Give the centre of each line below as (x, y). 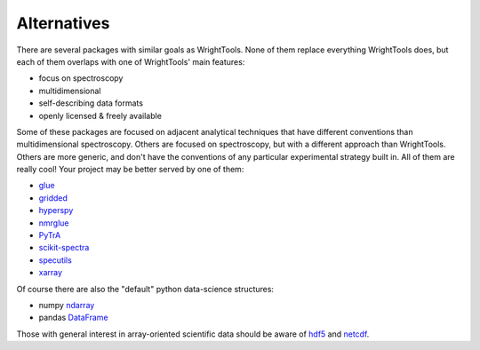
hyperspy (56, 211)
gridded (53, 198)
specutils (56, 260)
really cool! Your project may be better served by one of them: (130, 170)
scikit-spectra (64, 248)
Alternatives (63, 23)
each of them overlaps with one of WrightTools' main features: (131, 61)
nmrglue (54, 223)
